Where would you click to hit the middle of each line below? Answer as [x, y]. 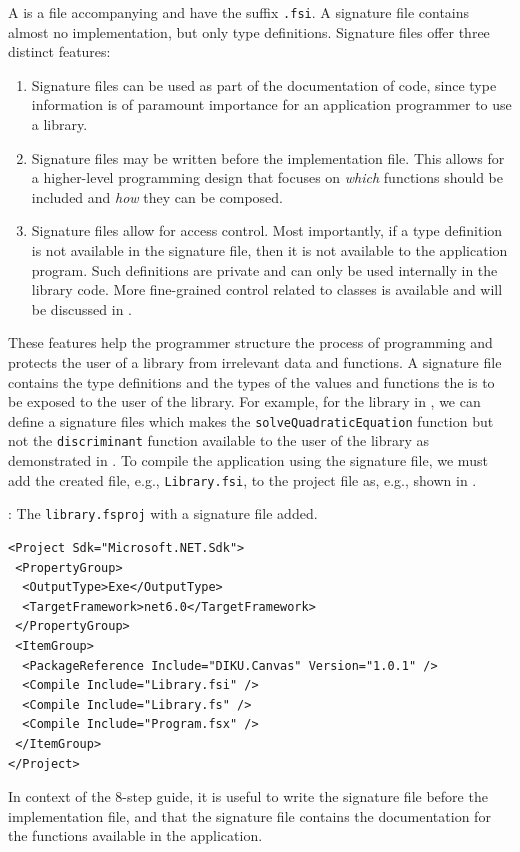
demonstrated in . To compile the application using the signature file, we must [248, 460]
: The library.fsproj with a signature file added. [163, 513]
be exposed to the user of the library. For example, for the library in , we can [244, 401]
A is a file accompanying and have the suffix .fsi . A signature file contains [239, 12]
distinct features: [59, 51]
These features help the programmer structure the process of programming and [250, 342]
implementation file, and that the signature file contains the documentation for [249, 815]
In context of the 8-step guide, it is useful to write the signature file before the [248, 796]
